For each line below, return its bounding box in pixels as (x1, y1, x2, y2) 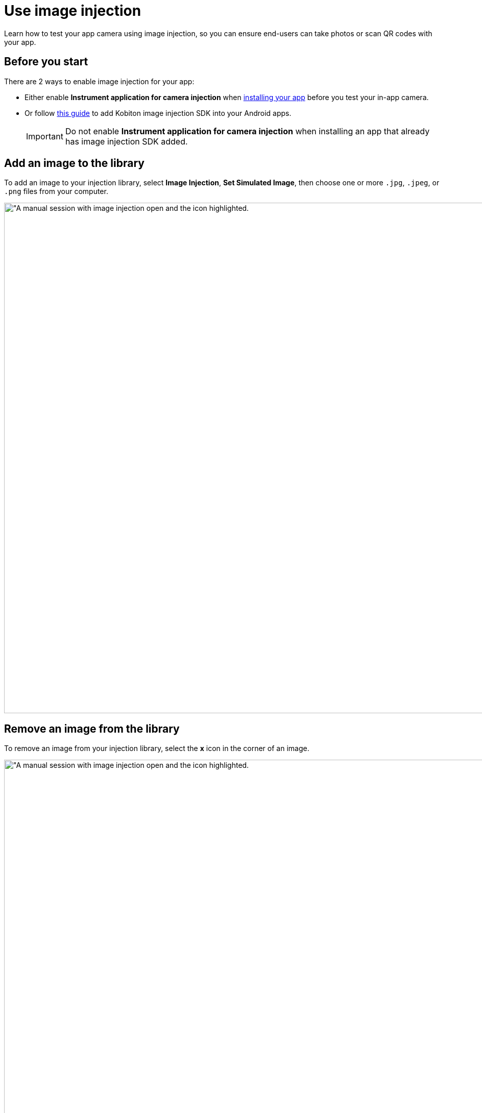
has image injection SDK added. (65, 136, 188, 147)
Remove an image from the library (4, 722, 180, 735)
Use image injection (4, 2, 141, 19)
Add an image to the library (4, 157, 144, 170)
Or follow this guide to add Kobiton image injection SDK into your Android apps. (25, 108, 292, 117)
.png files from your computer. (4, 187, 108, 196)
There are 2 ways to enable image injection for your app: (4, 77, 195, 86)
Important (26, 131, 63, 141)
